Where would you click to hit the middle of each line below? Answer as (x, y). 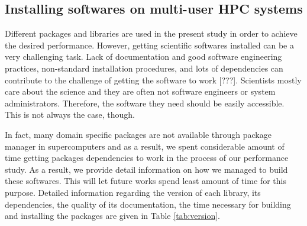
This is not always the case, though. (70, 114)
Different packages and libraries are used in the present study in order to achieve (151, 33)
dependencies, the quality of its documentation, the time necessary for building (148, 204)
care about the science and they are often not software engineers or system (140, 91)
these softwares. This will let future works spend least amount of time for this (146, 181)
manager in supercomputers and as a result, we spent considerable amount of (145, 146)
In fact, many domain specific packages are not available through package (138, 134)
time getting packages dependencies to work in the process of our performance (147, 158)
